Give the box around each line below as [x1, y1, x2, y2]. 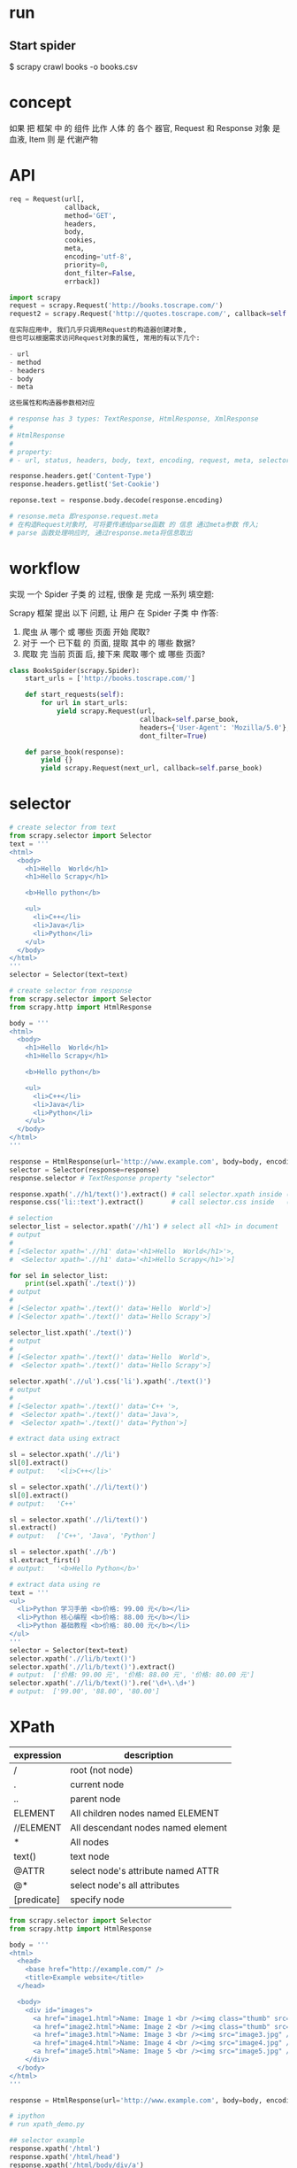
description [123, 1748, 174, 1761]
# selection [9, 1214, 53, 1223]
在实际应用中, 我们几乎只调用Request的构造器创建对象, [9, 326, 187, 335]
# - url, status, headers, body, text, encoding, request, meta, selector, [9, 455, 294, 465]
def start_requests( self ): [25, 690, 125, 700]
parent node [70, 1792, 121, 1805]
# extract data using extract [9, 1434, 121, 1444]
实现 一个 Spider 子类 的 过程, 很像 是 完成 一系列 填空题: [9, 588, 215, 600]
